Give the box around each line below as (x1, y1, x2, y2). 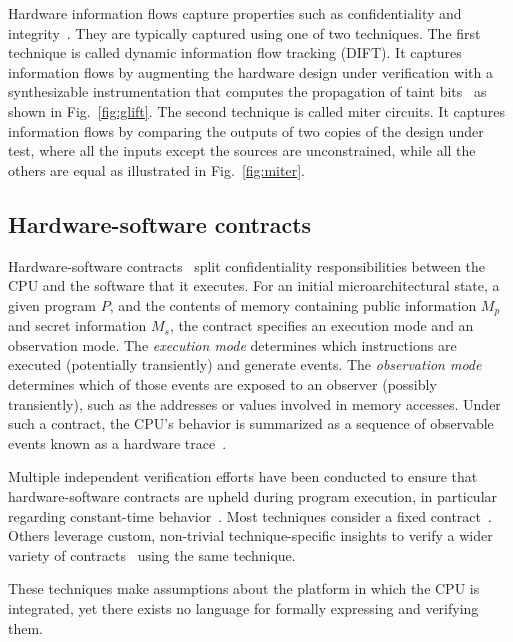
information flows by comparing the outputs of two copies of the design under (8, 120, 484, 141)
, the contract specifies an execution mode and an (169, 315, 474, 336)
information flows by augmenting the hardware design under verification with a (8, 61, 493, 82)
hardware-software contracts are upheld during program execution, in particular (8, 485, 498, 506)
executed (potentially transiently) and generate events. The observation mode (8, 354, 482, 375)
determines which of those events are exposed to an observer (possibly (8, 373, 437, 394)
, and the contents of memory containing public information (109, 294, 477, 315)
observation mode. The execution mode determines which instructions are (8, 334, 457, 355)
